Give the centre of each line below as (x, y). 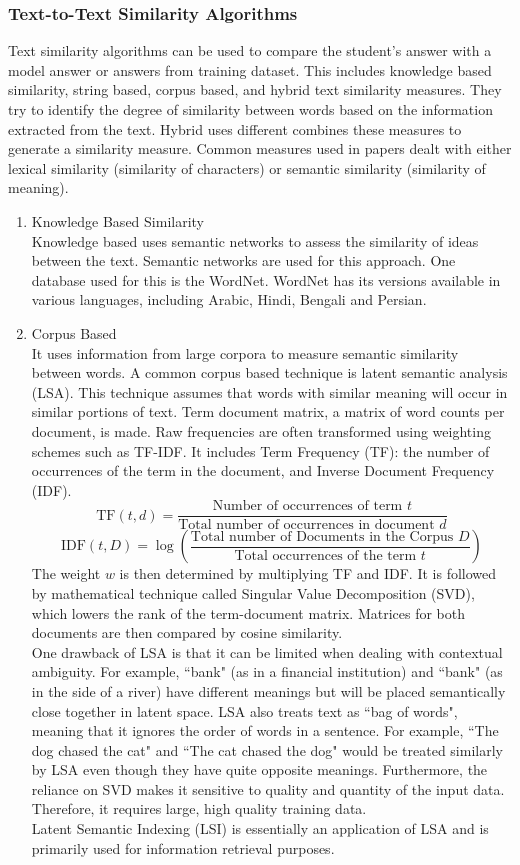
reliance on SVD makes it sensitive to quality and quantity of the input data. (268, 788)
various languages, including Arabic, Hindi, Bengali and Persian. (229, 299)
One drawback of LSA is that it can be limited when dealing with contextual (267, 651)
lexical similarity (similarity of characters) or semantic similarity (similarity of (247, 167)
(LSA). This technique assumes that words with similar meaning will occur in (269, 391)
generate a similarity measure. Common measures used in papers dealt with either (260, 148)
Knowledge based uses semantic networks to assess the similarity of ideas (255, 240)
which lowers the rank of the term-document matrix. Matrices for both (248, 612)
